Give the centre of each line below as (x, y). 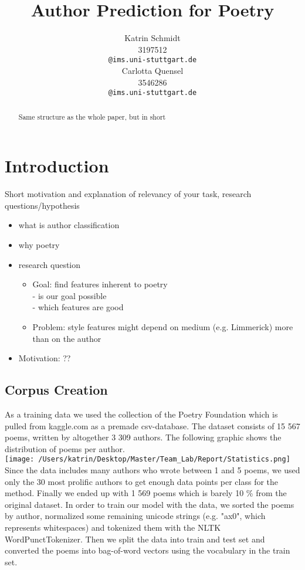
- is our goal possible (70, 295)
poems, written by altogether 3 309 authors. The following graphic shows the (143, 437)
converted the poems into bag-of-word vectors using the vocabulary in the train (148, 550)
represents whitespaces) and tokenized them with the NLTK (113, 527)
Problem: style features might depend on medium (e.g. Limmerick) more (163, 326)
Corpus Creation (56, 390)
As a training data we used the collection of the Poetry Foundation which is (141, 414)
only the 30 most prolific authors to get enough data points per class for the (142, 481)
